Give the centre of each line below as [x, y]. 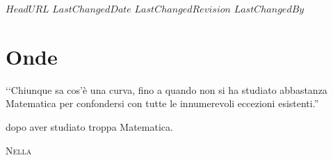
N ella [19, 150]
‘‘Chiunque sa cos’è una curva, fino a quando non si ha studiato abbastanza [166, 89]
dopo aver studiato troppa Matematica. [89, 126]
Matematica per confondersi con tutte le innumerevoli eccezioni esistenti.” [162, 103]
